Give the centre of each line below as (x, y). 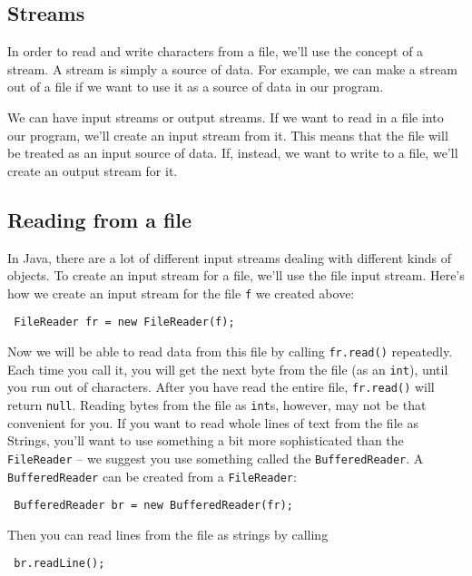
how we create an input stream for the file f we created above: (181, 293)
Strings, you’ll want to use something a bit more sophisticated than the (206, 440)
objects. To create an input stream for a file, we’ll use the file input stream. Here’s (236, 275)
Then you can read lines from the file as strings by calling (168, 534)
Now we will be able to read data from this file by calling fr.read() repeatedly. (230, 351)
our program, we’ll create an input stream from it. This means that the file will (228, 135)
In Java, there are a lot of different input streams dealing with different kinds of (230, 257)
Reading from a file (100, 219)
